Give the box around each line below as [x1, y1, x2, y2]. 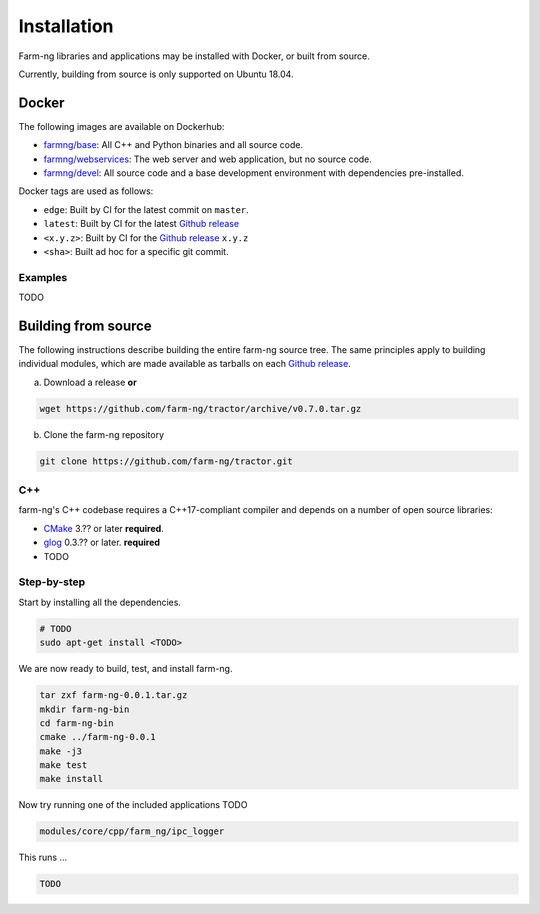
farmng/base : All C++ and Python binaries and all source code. [43, 139, 304, 151]
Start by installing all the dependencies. [18, 596, 182, 608]
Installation [18, 15, 114, 37]
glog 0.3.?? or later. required [43, 536, 160, 549]
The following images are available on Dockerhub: [18, 120, 225, 132]
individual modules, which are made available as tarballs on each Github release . [18, 358, 352, 370]
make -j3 [39, 745, 83, 757]
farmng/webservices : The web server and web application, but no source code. [43, 153, 372, 165]
